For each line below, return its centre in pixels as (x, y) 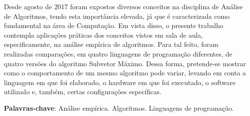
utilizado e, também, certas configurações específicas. (83, 92)
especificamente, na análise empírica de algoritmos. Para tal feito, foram (111, 44)
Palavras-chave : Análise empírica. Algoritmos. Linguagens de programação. (119, 108)
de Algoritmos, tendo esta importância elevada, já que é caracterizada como (117, 16)
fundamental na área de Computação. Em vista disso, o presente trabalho (114, 25)
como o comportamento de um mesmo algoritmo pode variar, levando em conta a (125, 73)
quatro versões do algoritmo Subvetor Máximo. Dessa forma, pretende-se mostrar (125, 63)
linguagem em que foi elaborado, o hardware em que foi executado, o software (120, 82)
